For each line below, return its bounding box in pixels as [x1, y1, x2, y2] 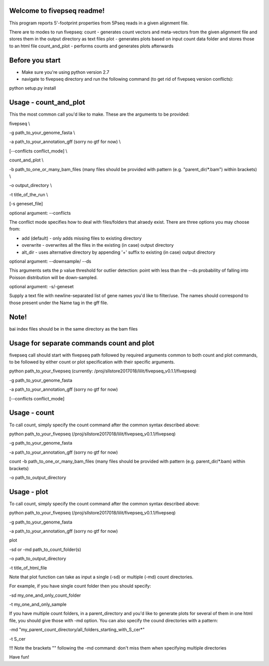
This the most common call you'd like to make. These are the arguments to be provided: [9, 111, 190, 117]
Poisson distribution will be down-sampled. [9, 274, 98, 280]
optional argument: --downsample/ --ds [9, 258, 92, 264]
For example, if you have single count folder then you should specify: [9, 583, 151, 589]
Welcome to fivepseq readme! [9, 6, 105, 15]
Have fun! [9, 654, 29, 660]
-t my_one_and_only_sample [9, 601, 67, 608]
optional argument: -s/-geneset [9, 284, 74, 290]
